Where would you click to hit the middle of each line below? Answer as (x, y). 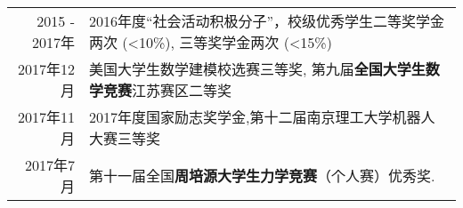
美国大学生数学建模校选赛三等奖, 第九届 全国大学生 (257, 69)
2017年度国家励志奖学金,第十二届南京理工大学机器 (255, 117)
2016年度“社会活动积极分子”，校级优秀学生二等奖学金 (267, 21)
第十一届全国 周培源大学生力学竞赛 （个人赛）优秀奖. (262, 176)
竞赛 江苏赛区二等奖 (168, 90)
